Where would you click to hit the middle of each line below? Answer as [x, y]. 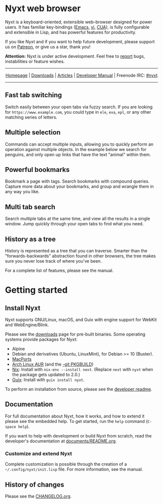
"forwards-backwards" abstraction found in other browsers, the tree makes [81, 256]
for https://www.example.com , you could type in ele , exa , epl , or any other [78, 112]
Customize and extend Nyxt [39, 454]
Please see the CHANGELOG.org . [38, 496]
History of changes [35, 484]
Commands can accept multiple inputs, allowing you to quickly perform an [79, 144]
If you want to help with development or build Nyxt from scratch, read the [78, 436]
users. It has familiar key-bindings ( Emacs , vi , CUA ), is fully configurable [77, 27]
